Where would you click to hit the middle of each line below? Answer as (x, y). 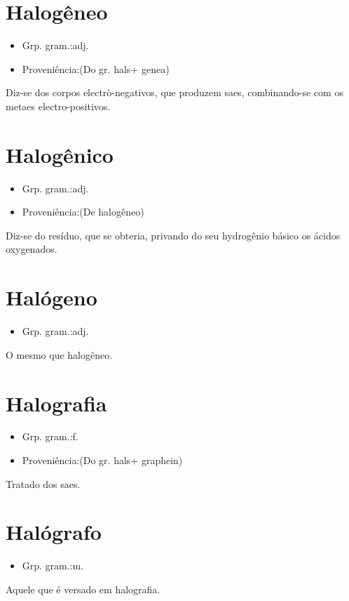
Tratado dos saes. (43, 483)
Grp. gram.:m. (53, 566)
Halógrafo (54, 532)
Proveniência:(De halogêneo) (83, 212)
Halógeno (52, 297)
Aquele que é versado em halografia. (83, 589)
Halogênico (60, 154)
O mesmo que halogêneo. (59, 354)
